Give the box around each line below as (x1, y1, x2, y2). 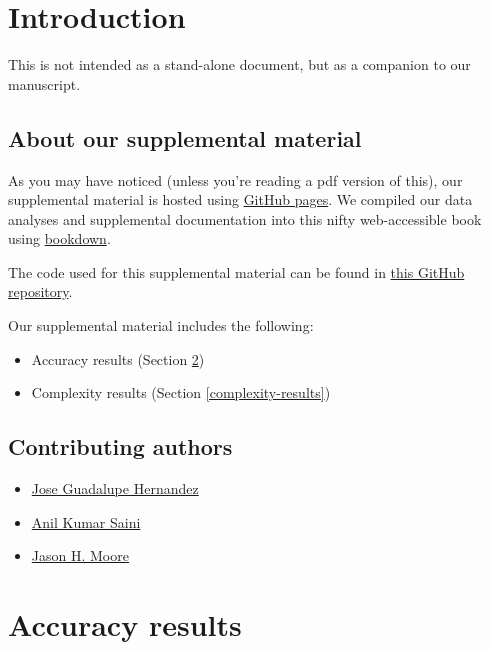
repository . (8, 281, 73, 302)
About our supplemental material (8, 122, 362, 153)
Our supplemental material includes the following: (8, 315, 314, 336)
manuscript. (8, 73, 81, 94)
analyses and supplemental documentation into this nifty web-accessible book (8, 208, 482, 229)
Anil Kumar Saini (31, 511, 141, 532)
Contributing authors (8, 431, 233, 462)
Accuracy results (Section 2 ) (31, 348, 205, 369)
